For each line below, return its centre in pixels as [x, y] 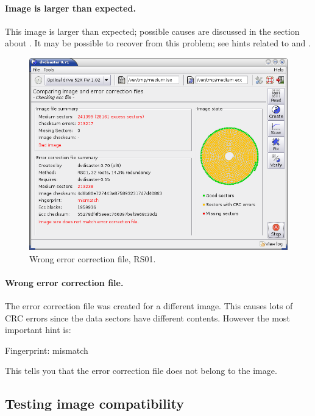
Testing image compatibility [94, 403]
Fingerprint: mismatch [47, 350]
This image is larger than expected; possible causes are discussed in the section [152, 31]
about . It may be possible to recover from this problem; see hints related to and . [158, 43]
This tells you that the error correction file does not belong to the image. [141, 371]
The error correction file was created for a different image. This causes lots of [149, 305]
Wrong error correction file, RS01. [93, 258]
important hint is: [38, 330]
